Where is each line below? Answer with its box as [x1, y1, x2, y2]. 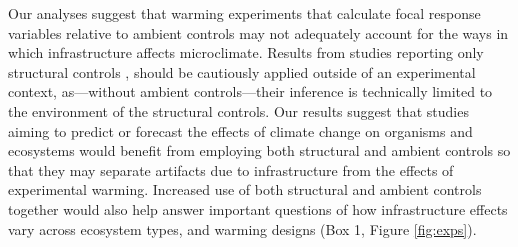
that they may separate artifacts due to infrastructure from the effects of [8, 159, 454, 180]
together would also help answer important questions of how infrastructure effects [8, 198, 508, 219]
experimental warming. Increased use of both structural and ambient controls [8, 179, 482, 200]
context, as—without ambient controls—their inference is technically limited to [8, 81, 493, 102]
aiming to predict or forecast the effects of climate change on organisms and [8, 120, 473, 141]
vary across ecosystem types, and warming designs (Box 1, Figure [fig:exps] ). [8, 218, 477, 239]
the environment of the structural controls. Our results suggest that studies [8, 100, 469, 121]
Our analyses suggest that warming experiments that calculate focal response [8, 3, 481, 23]
